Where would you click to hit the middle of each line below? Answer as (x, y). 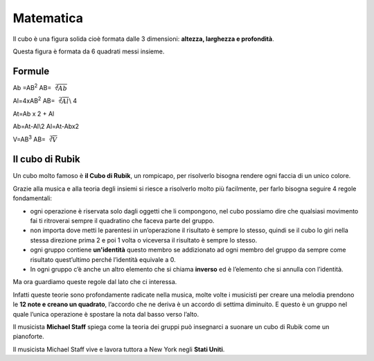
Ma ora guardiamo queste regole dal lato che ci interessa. (95, 282)
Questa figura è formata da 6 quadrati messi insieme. (89, 51)
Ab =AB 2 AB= (32, 87)
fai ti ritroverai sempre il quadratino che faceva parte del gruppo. (122, 220)
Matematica (48, 18)
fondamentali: (32, 198)
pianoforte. (28, 337)
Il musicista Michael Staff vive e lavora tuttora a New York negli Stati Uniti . (119, 349)
